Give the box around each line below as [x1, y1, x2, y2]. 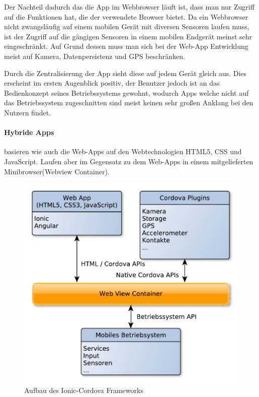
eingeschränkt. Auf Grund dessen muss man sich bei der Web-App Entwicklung [4, 41, 248, 51]
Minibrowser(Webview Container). [4, 166, 110, 176]
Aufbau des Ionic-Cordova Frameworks [24, 385, 143, 395]
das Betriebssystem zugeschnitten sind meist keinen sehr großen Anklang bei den [4, 97, 253, 108]
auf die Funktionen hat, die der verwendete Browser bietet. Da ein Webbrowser [4, 11, 248, 22]
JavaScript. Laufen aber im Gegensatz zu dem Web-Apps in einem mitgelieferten [4, 156, 253, 166]
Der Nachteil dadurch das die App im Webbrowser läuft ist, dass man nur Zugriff [4, 2, 254, 12]
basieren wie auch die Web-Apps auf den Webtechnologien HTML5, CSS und [4, 146, 242, 157]
